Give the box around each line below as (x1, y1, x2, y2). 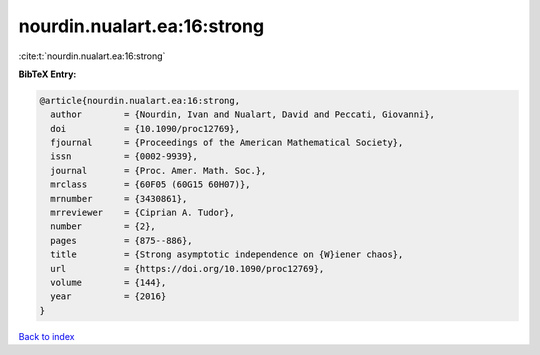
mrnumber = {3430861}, (50, 193, 188, 204)
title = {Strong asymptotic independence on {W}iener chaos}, (50, 249, 404, 260)
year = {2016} (50, 291, 167, 302)
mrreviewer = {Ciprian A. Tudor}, (50, 207, 235, 219)
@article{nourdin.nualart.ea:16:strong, (39, 95, 240, 106)
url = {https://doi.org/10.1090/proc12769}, (50, 263, 325, 274)
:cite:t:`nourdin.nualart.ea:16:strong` (18, 50, 166, 62)
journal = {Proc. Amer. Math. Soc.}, (50, 165, 267, 176)
